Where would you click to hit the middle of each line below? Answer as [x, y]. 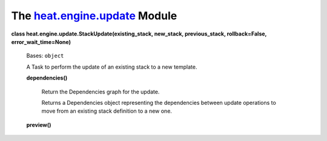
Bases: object [45, 56]
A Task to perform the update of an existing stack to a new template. [112, 67]
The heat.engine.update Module [94, 16]
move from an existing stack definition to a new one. [107, 111]
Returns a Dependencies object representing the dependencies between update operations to [159, 102]
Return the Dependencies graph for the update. [101, 92]
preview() [39, 125]
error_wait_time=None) [41, 42]
